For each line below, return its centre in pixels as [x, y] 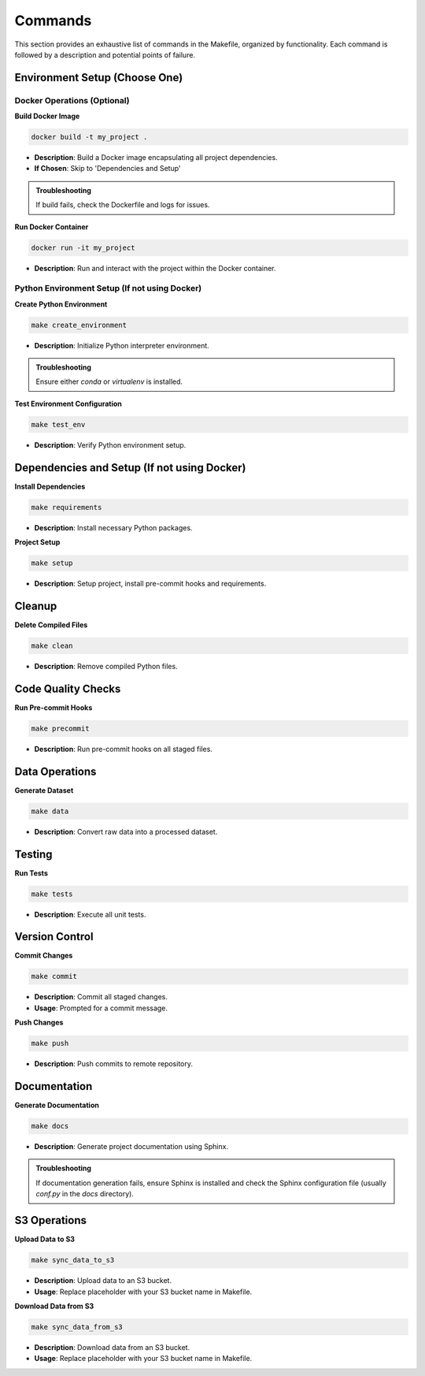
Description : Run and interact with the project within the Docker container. [155, 268]
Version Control [54, 937]
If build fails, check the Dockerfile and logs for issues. [123, 205]
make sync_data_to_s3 [73, 1260]
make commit [54, 976]
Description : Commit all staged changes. [101, 997]
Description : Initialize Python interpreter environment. [122, 345]
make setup [52, 563]
